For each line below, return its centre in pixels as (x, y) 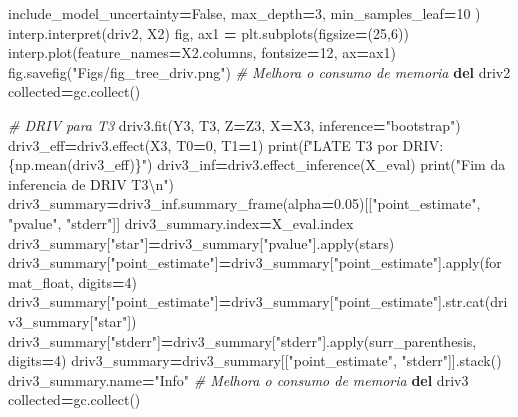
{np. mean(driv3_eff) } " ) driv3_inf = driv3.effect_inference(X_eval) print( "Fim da (257, 164)
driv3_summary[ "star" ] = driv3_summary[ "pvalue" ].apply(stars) (201, 242)
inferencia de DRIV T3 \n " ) (91, 183)
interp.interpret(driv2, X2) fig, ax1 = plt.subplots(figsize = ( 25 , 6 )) (208, 32)
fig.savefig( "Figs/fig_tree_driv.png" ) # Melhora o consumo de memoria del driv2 (259, 71)
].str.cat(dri (472, 301)
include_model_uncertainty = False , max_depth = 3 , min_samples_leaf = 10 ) (244, 13)
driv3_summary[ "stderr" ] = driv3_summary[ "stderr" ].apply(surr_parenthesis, (242, 340)
